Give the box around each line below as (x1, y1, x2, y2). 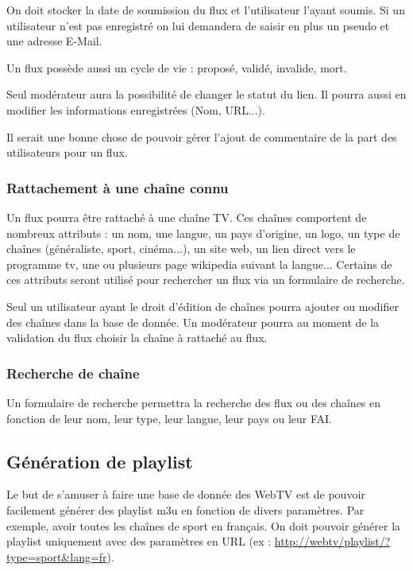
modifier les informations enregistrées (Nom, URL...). (6, 101, 265, 118)
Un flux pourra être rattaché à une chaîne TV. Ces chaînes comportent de (6, 208, 367, 225)
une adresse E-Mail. (6, 33, 102, 49)
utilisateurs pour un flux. (6, 144, 128, 161)
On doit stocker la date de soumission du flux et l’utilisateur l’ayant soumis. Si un (6, 2, 405, 17)
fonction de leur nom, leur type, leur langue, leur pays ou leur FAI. (6, 410, 333, 426)
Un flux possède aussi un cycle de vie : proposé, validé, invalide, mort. (6, 59, 347, 76)
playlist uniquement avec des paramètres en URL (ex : (6, 533, 272, 550)
